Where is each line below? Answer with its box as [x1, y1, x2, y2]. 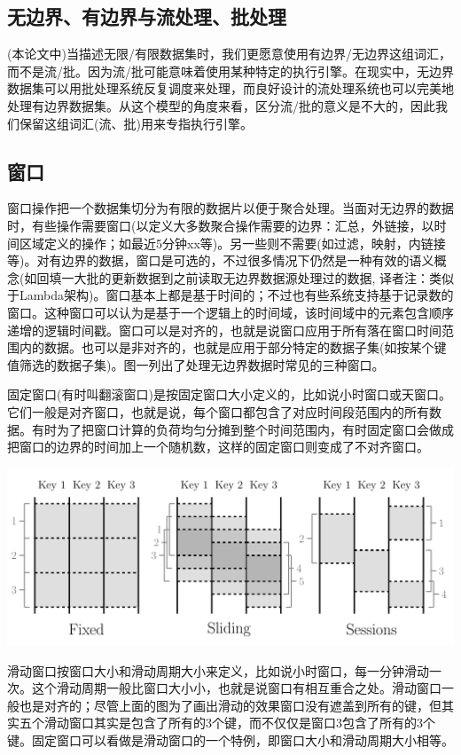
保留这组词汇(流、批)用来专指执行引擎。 [19, 114, 253, 132]
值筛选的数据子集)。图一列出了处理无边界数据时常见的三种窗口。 [7, 355, 385, 374]
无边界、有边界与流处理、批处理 [7, 3, 286, 30]
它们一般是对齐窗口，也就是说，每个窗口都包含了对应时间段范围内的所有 [7, 402, 429, 421]
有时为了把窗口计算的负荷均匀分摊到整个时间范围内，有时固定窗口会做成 [31, 420, 454, 438]
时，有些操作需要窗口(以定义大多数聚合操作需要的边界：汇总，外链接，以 [7, 216, 434, 234]
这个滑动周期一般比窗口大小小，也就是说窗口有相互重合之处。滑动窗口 [31, 679, 441, 697]
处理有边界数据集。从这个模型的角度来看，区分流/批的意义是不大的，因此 [7, 96, 435, 114]
